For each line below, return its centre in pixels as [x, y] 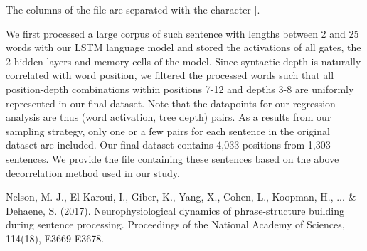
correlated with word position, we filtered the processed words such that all [170, 75]
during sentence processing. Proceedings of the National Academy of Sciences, [175, 224]
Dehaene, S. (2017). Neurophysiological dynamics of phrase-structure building [175, 210]
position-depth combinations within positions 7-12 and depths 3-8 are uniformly [180, 89]
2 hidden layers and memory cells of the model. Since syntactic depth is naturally [183, 61]
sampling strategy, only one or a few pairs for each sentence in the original [168, 130]
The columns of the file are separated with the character [128, 9]
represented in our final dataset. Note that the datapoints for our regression [171, 103]
